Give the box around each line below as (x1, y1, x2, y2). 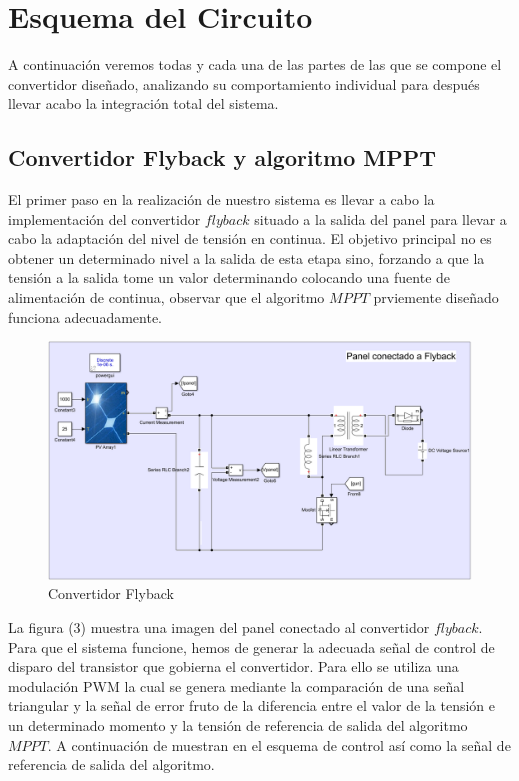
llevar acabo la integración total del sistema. (8, 93, 279, 114)
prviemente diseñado (373, 287, 499, 308)
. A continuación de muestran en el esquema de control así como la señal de (47, 734, 511, 755)
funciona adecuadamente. (8, 306, 163, 327)
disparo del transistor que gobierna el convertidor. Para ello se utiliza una (8, 656, 459, 677)
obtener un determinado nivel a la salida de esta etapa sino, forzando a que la (8, 247, 485, 268)
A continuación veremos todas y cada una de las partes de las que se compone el (8, 54, 502, 75)
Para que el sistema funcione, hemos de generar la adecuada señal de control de (8, 636, 495, 657)
